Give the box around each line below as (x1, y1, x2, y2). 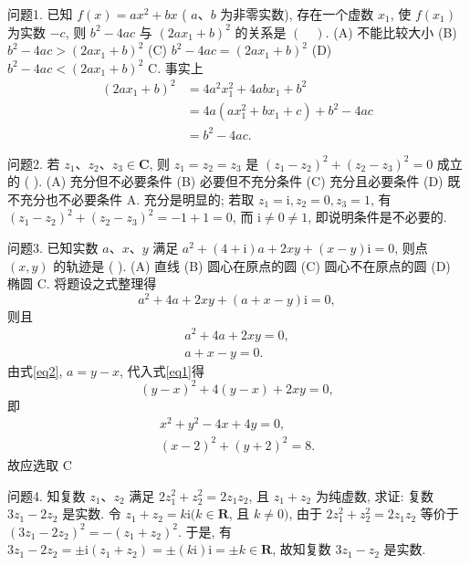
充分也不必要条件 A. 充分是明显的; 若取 (19, 189, 255, 208)
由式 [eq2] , (7, 361, 63, 380)
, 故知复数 (272, 539, 331, 559)
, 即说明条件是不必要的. (308, 207, 447, 226)
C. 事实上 (148, 58, 204, 77)
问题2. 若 (7, 153, 60, 173)
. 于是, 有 (177, 521, 233, 540)
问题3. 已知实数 (7, 238, 99, 256)
